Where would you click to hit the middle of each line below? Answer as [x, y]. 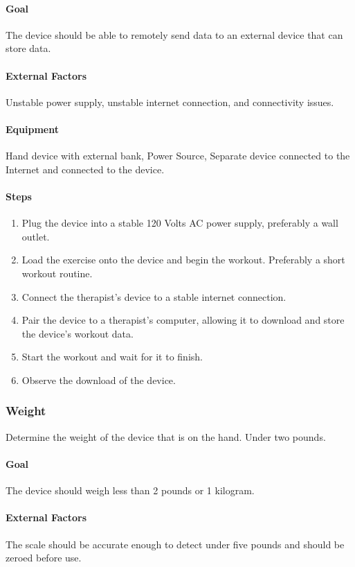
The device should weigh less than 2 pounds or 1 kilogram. [130, 490]
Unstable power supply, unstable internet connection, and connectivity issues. [170, 102]
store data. [28, 48]
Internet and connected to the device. [85, 169]
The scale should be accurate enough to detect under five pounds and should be [175, 544]
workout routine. [57, 273]
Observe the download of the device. [99, 380]
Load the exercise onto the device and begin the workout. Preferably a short [183, 260]
